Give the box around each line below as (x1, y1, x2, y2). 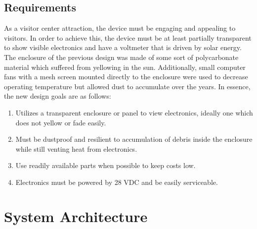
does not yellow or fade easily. (15, 117, 106, 127)
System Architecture (4, 206, 148, 226)
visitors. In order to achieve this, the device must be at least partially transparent (4, 32, 252, 43)
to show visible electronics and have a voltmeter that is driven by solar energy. (4, 42, 242, 53)
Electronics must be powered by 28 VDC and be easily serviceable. (15, 176, 218, 187)
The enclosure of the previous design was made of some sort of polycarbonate (4, 52, 239, 62)
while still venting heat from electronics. (15, 143, 137, 154)
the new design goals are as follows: (4, 91, 111, 101)
